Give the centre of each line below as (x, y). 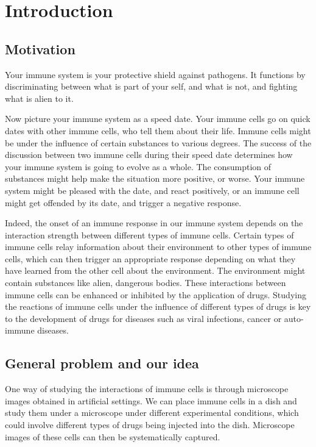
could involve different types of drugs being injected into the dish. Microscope (150, 425)
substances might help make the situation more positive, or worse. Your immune (155, 178)
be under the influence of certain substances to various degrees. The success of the (158, 142)
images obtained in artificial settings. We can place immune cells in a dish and (151, 400)
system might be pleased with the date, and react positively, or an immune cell (152, 190)
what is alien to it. (39, 98)
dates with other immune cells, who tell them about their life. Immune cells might (158, 130)
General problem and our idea (102, 363)
